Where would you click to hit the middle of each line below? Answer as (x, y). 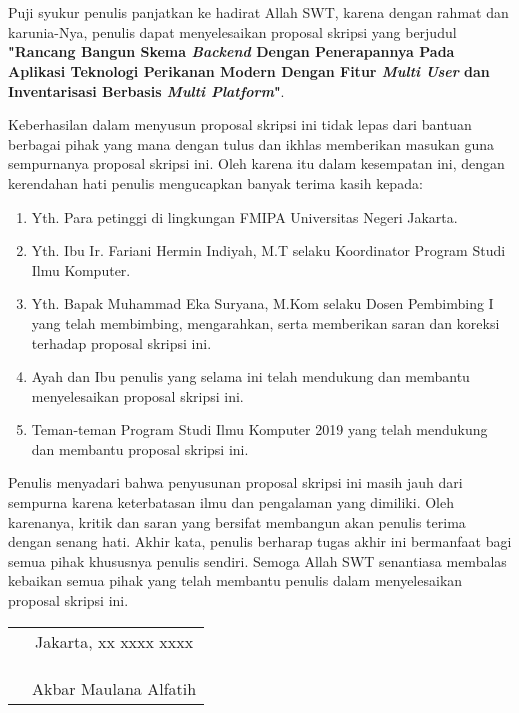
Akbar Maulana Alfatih (114, 688)
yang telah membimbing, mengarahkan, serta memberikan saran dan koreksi (265, 322)
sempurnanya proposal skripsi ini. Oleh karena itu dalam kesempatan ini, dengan (256, 163)
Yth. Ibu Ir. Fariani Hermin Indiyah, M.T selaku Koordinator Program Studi (268, 250)
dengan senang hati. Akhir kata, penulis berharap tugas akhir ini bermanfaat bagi (260, 541)
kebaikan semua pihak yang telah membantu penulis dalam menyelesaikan (235, 580)
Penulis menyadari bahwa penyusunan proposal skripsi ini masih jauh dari (235, 482)
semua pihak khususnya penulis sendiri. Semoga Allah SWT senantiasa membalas (257, 560)
